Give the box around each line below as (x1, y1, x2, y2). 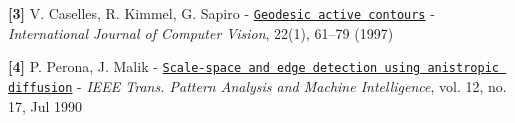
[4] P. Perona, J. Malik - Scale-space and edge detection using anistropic (8, 56, 499, 77)
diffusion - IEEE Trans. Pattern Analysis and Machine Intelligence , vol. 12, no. (8, 75, 507, 96)
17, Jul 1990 (8, 95, 83, 116)
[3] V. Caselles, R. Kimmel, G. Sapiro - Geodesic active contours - (8, 3, 435, 23)
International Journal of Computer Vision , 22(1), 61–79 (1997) (8, 22, 394, 43)
